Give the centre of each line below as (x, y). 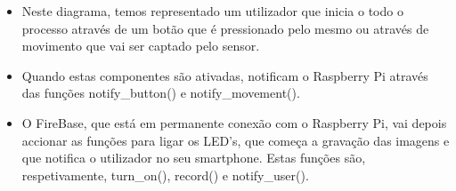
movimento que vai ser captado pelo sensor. (141, 46)
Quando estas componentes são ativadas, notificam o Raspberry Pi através (225, 75)
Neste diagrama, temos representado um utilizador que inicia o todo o (212, 11)
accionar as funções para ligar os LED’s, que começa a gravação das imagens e (236, 140)
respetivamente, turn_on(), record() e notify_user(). (165, 175)
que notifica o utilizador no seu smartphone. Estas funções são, (194, 158)
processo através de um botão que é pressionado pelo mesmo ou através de (225, 28)
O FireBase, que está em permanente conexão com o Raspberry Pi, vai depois (234, 122)
